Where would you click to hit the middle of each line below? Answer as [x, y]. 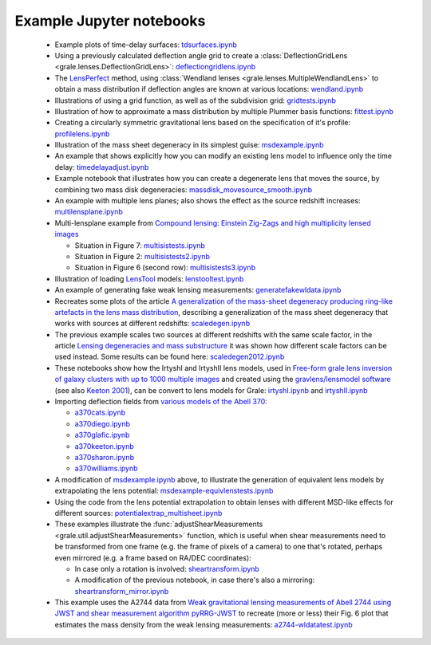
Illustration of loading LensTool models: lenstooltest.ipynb [149, 278]
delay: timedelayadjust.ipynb [102, 167]
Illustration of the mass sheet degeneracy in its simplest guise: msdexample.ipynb [189, 145]
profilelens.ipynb [82, 134]
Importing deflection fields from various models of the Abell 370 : [161, 402]
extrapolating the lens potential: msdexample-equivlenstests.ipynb [164, 491]
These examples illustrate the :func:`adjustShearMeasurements [159, 524]
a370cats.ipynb [100, 413]
